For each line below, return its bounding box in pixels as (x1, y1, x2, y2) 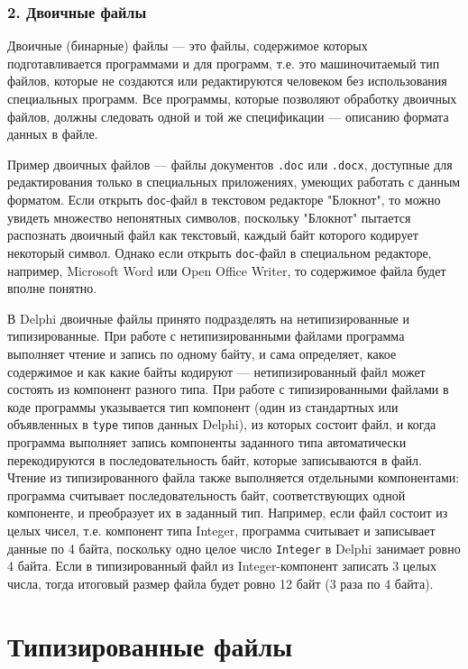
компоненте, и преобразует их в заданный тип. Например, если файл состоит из (7, 503, 448, 522)
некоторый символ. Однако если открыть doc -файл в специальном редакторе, (7, 243, 432, 261)
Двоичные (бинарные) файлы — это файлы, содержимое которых (7, 36, 368, 55)
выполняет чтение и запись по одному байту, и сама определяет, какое (7, 344, 397, 362)
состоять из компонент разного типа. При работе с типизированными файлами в (7, 380, 449, 399)
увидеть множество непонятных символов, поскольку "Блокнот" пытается (7, 207, 411, 226)
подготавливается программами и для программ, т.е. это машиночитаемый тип (7, 53, 440, 72)
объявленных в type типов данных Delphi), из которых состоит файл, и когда (7, 415, 436, 434)
